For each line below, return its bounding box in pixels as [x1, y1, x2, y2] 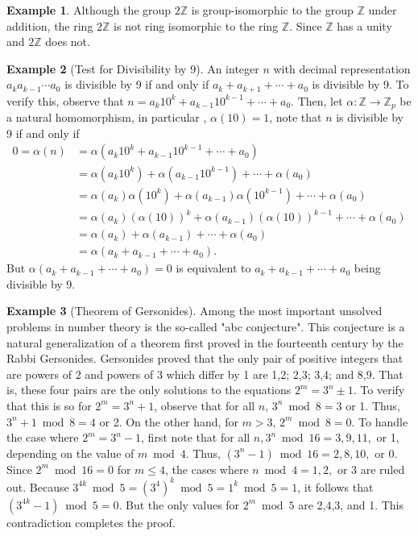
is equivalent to [176, 260, 251, 276]
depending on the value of [6, 444, 135, 461]
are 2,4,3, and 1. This [298, 496, 404, 513]
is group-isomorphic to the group [191, 2, 354, 18]
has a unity [337, 17, 392, 34]
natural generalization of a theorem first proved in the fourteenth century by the [6, 334, 404, 351]
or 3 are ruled [337, 460, 405, 477]
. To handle [351, 413, 408, 430]
